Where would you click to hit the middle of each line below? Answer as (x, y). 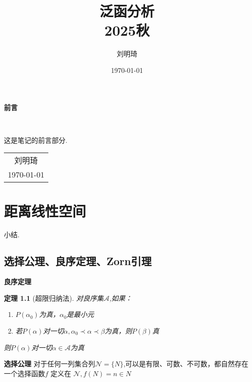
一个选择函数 (24, 373)
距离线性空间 (45, 211)
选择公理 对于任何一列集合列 (50, 364)
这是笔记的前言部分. (36, 140)
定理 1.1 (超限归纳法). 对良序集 (54, 298)
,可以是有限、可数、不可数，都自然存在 (186, 364)
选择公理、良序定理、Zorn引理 (78, 261)
